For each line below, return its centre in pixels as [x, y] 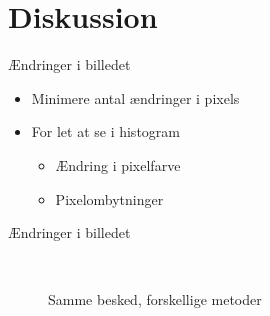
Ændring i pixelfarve [118, 164]
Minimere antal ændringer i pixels [135, 97]
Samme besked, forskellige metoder [155, 299]
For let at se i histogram [105, 131]
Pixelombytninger [109, 198]
